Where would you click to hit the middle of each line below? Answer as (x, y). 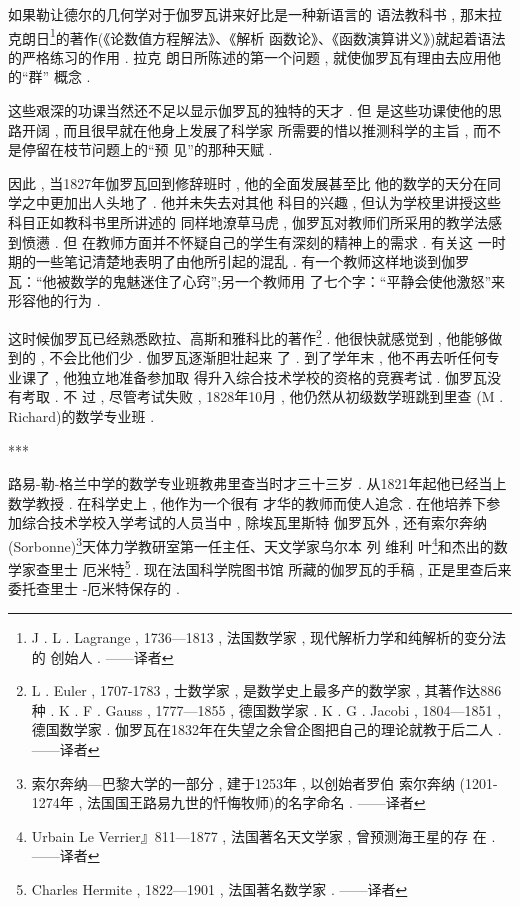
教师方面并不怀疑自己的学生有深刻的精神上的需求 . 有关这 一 (293, 241)
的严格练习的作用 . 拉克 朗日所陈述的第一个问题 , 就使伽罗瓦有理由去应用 (248, 56)
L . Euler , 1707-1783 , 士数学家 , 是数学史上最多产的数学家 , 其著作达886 (266, 690)
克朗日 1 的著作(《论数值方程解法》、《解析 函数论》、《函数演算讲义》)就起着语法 (257, 36)
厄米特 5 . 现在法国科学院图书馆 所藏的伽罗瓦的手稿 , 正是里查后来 (297, 567)
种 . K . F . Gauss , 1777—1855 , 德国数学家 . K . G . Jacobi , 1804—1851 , (266, 709)
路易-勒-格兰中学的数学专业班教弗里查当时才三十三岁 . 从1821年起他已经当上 (257, 483)
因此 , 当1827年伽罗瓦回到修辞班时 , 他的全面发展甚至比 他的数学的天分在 (248, 182)
